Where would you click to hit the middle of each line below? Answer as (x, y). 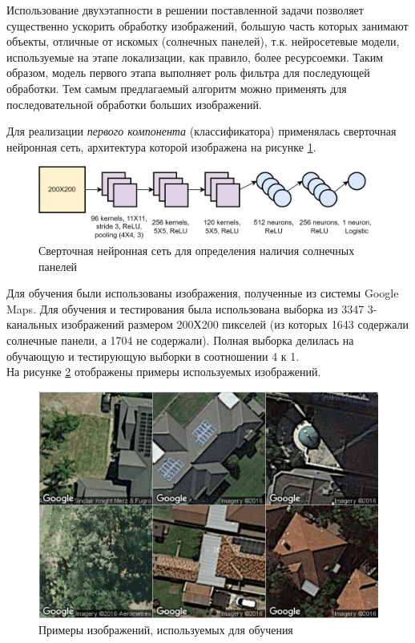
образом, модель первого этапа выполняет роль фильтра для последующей (188, 73)
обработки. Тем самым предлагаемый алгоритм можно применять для (177, 88)
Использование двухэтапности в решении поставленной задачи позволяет (185, 10)
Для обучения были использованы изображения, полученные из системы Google (203, 293)
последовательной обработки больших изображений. (134, 104)
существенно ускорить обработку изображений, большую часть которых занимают (207, 25)
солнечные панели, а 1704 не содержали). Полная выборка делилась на (180, 340)
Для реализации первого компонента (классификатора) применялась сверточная (201, 131)
